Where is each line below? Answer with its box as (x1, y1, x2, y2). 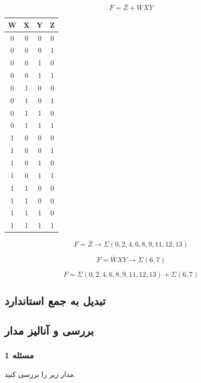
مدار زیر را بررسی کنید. (5, 368, 76, 379)
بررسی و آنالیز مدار (5, 322, 94, 338)
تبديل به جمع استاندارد (5, 293, 106, 309)
